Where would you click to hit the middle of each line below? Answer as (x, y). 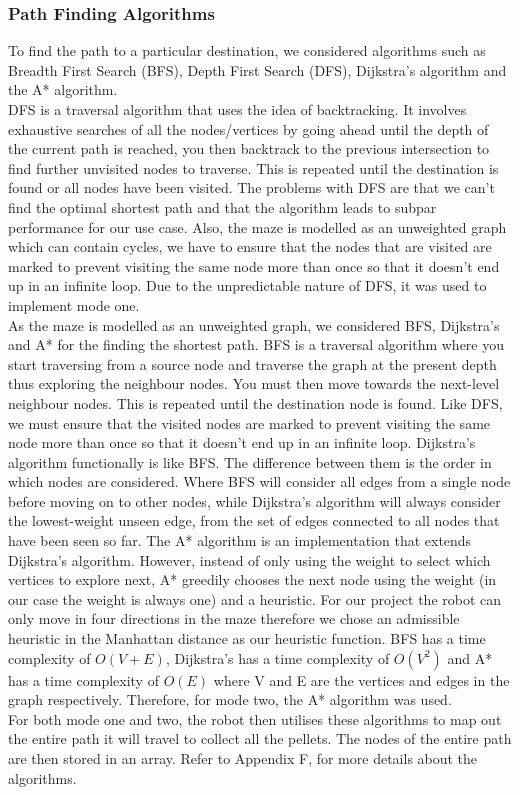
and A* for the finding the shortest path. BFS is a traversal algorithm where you (256, 344)
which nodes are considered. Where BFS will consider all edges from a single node (259, 481)
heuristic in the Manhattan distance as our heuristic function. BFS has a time (247, 638)
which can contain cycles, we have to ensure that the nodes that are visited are (250, 246)
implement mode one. (74, 304)
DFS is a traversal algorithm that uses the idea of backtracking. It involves (237, 109)
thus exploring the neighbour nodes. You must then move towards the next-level (254, 383)
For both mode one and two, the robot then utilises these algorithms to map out (255, 718)
